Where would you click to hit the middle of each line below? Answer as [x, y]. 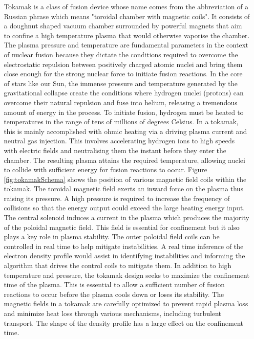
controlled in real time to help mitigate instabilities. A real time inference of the [124, 246]
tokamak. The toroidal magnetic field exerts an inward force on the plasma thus [124, 189]
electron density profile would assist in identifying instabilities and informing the [125, 256]
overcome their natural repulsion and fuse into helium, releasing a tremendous [121, 102]
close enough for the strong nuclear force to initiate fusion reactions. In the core [123, 74]
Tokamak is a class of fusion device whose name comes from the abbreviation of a [126, 6]
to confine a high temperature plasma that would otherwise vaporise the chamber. [127, 35]
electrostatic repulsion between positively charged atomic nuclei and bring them [123, 64]
